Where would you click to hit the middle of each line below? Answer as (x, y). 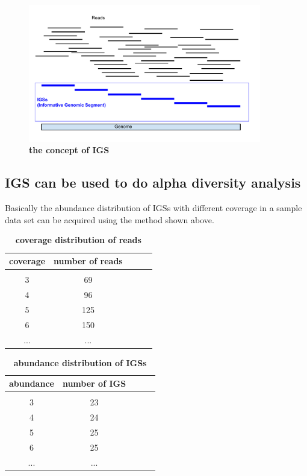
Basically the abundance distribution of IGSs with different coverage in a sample (153, 208)
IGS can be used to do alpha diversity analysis (153, 182)
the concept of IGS (69, 150)
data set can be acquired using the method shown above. (110, 219)
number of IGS (94, 383)
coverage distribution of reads (78, 240)
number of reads (88, 261)
